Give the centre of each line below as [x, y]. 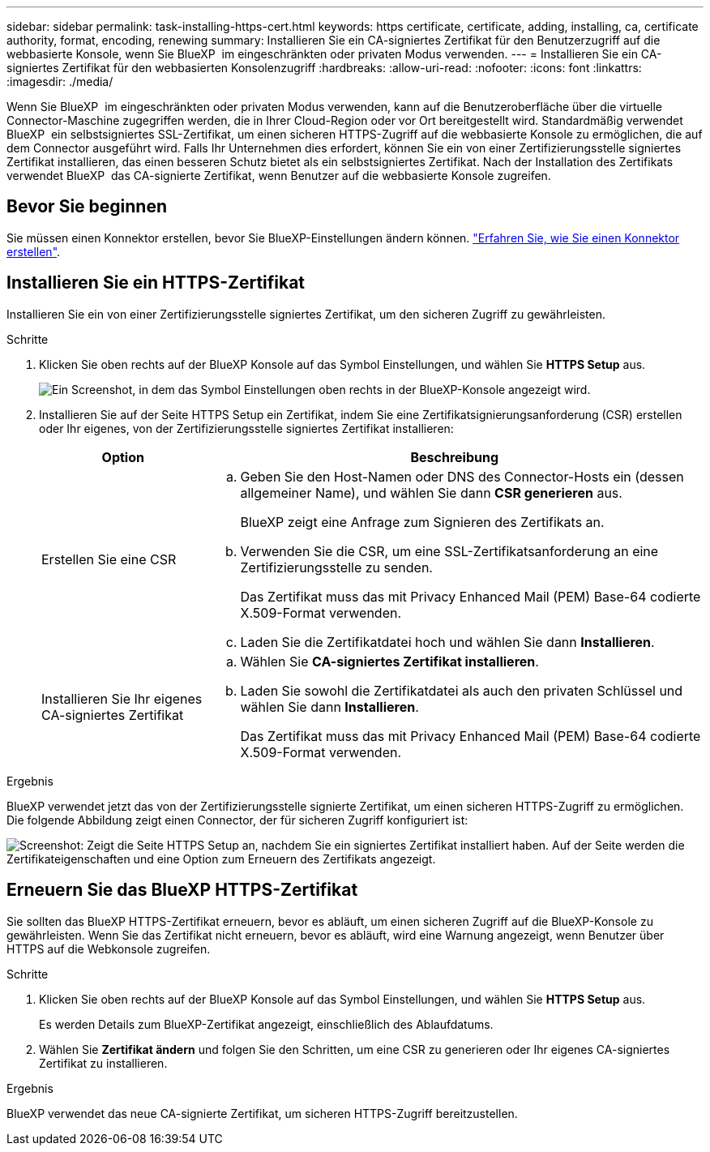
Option [123, 457]
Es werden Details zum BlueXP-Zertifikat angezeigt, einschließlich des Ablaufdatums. [266, 1024]
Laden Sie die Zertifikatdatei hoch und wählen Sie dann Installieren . [447, 642]
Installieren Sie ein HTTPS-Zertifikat [156, 283]
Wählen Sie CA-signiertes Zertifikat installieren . [389, 661]
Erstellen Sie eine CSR [109, 559]
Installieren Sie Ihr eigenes [122, 698]
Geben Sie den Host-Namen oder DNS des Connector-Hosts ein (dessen [462, 476]
